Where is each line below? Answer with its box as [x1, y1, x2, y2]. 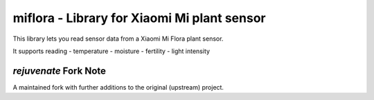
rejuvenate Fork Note [12, 65, 107, 77]
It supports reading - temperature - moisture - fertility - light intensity [12, 47, 211, 55]
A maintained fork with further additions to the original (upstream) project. [12, 83, 224, 91]
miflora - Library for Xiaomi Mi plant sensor [12, 10, 266, 26]
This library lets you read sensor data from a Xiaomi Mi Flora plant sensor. [12, 34, 224, 43]
